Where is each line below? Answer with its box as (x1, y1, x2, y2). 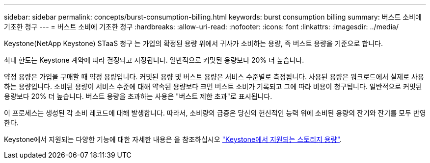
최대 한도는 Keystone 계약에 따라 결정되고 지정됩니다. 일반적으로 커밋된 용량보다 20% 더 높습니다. (4, 56, 304, 64)
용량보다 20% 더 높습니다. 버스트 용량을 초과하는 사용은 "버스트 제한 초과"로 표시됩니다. (4, 92, 272, 100)
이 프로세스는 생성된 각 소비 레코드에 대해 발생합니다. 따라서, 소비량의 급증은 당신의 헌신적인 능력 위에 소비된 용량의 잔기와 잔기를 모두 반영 (4, 109, 426, 117)
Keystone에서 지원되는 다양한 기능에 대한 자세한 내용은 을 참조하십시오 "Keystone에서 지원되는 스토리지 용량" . (4, 135, 342, 143)
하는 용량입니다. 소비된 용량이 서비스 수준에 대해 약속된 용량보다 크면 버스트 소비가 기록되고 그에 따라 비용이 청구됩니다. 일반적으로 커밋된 (4, 82, 422, 91)
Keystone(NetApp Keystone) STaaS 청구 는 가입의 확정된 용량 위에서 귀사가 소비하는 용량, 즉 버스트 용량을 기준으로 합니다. (4, 39, 383, 47)
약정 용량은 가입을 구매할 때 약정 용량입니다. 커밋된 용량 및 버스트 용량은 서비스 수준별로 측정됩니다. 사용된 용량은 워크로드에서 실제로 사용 (4, 72, 424, 81)
